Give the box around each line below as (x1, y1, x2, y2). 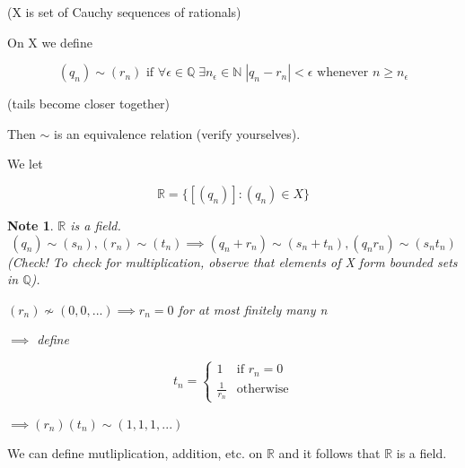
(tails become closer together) (7, 94, 171, 113)
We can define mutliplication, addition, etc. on (7, 444, 263, 463)
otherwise (236, 383, 289, 396)
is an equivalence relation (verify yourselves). (54, 124, 301, 143)
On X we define (7, 32, 92, 51)
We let (7, 154, 43, 173)
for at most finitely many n (178, 299, 328, 318)
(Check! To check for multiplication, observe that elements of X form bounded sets (7, 252, 458, 271)
